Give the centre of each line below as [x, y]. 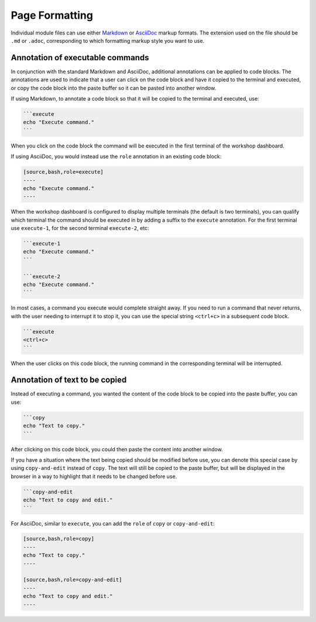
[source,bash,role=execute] [63, 172]
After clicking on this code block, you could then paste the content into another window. [117, 449]
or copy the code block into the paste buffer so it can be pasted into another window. [114, 88]
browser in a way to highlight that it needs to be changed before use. [94, 476]
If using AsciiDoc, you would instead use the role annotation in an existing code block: [116, 157]
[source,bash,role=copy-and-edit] [73, 580]
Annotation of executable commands [80, 58]
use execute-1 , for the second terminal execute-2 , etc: [80, 228]
